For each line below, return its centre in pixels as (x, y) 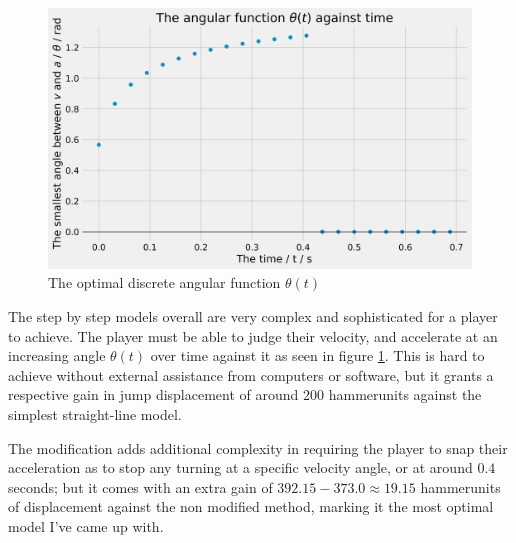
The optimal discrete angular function (164, 282)
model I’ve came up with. (86, 525)
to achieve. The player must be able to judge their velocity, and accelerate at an (253, 335)
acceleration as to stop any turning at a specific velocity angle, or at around (240, 467)
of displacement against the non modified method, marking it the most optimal (251, 506)
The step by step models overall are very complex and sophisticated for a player (253, 316)
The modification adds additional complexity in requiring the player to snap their (258, 447)
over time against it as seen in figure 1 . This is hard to (317, 355)
